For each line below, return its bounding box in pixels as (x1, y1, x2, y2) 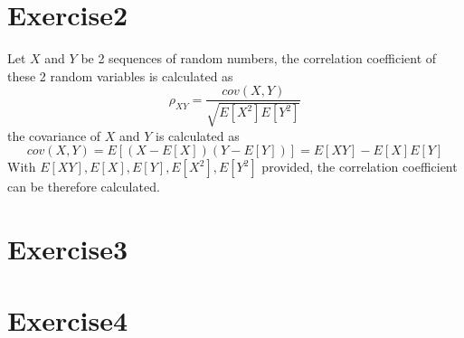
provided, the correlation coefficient (261, 157, 458, 176)
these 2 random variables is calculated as (7, 66, 233, 85)
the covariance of (7, 126, 101, 145)
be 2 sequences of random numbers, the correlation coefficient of (80, 49, 437, 68)
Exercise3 (7, 230, 128, 268)
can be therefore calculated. (7, 177, 160, 196)
